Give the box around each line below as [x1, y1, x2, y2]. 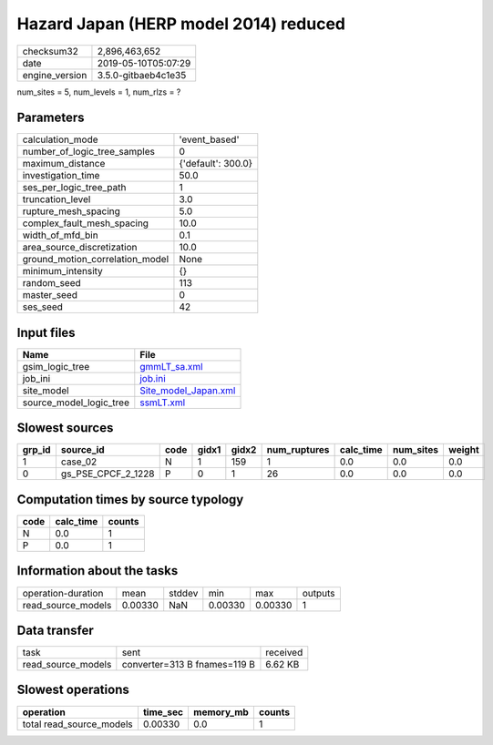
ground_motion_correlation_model [22, 253, 169, 266]
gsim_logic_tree [22, 360, 90, 372]
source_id [60, 444, 105, 456]
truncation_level [22, 193, 91, 206]
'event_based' [179, 133, 240, 146]
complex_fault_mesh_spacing [22, 217, 149, 230]
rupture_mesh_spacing [22, 205, 120, 218]
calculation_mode [22, 133, 99, 146]
